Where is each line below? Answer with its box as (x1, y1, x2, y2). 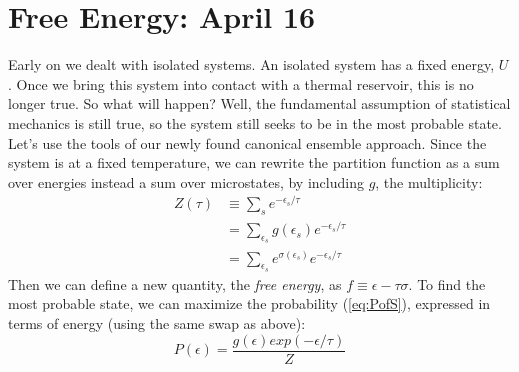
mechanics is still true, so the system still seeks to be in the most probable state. (8, 112, 502, 133)
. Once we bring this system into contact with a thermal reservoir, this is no (8, 73, 474, 94)
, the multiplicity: (375, 171, 483, 192)
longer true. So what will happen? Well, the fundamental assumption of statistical (8, 93, 511, 114)
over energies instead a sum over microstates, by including (8, 171, 364, 192)
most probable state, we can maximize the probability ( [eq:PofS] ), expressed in (8, 293, 491, 314)
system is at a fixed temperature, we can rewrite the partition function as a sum (8, 152, 500, 173)
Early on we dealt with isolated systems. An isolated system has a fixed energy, (8, 54, 495, 75)
